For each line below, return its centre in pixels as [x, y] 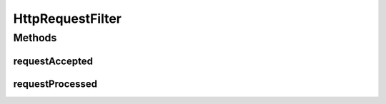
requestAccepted [53, 61]
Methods [35, 38]
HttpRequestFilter [67, 19]
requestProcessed [55, 84]
